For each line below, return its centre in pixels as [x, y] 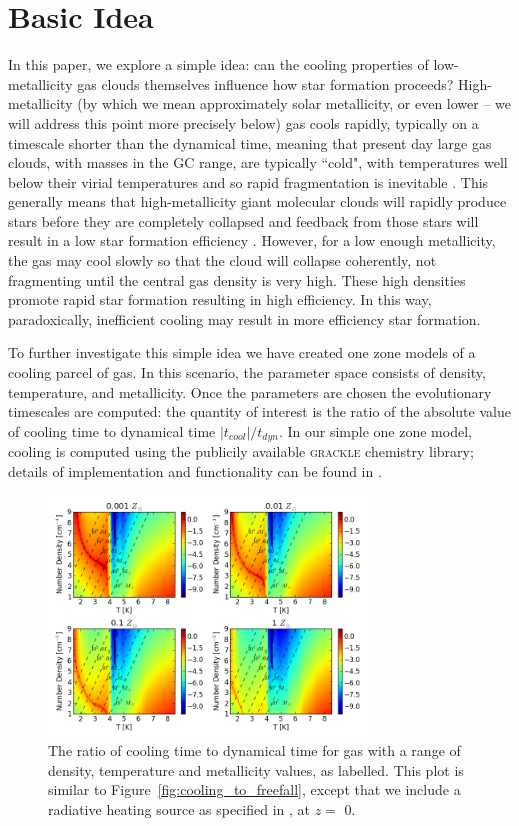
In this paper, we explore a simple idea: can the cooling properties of [218, 64]
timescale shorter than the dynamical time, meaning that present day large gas [250, 142]
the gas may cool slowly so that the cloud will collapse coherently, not [222, 260]
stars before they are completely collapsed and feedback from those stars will [243, 220]
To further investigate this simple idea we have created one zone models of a [242, 352]
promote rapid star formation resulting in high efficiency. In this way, [220, 299]
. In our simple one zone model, [375, 430]
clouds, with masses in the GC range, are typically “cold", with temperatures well [258, 162]
